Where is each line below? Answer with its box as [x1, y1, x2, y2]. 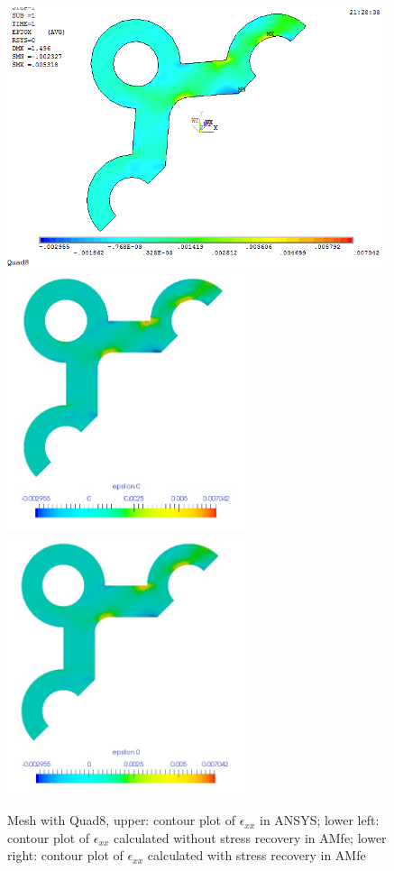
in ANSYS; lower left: [260, 811, 380, 830]
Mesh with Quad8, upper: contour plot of [7, 811, 235, 830]
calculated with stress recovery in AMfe [147, 846, 366, 865]
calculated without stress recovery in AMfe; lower [114, 828, 387, 847]
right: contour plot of [7, 846, 124, 865]
